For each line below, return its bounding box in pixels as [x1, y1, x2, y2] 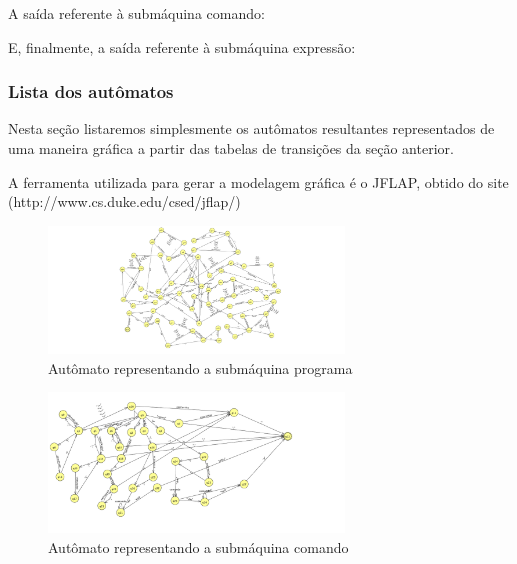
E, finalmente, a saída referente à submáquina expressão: [8, 36, 356, 57]
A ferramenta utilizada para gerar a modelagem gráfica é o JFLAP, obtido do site [8, 171, 509, 192]
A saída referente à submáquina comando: [8, 3, 265, 23]
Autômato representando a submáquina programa [48, 357, 353, 378]
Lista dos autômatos [8, 79, 174, 104]
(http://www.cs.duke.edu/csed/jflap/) [8, 191, 241, 212]
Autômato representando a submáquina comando [48, 536, 349, 557]
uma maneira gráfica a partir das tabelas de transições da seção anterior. [8, 138, 454, 158]
